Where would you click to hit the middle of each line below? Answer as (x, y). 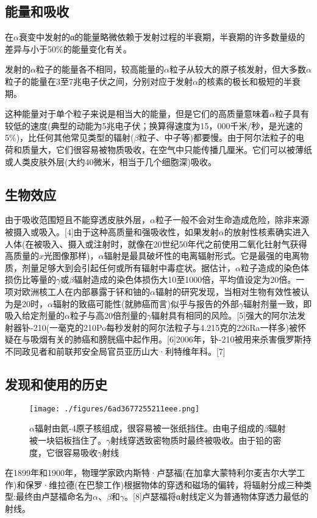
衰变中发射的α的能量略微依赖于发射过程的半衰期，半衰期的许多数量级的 (162, 37)
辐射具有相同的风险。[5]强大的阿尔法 (224, 315)
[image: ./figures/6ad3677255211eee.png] (115, 409)
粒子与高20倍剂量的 (108, 315)
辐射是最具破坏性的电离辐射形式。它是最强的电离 (202, 256)
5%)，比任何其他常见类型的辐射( (69, 137)
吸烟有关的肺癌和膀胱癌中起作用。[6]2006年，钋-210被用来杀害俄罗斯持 (171, 339)
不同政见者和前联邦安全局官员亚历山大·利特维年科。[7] (115, 351)
